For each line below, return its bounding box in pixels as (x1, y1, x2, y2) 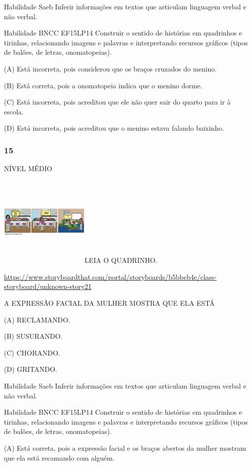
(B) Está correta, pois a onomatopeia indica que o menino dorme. (4, 80, 202, 90)
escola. (4, 106, 24, 116)
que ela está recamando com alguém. (4, 452, 115, 463)
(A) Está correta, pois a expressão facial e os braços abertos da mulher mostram (4, 442, 246, 453)
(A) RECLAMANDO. (4, 314, 70, 324)
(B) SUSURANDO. (4, 331, 63, 341)
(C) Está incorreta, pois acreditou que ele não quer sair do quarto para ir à (4, 97, 231, 107)
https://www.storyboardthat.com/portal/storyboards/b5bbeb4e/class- (4, 271, 217, 282)
